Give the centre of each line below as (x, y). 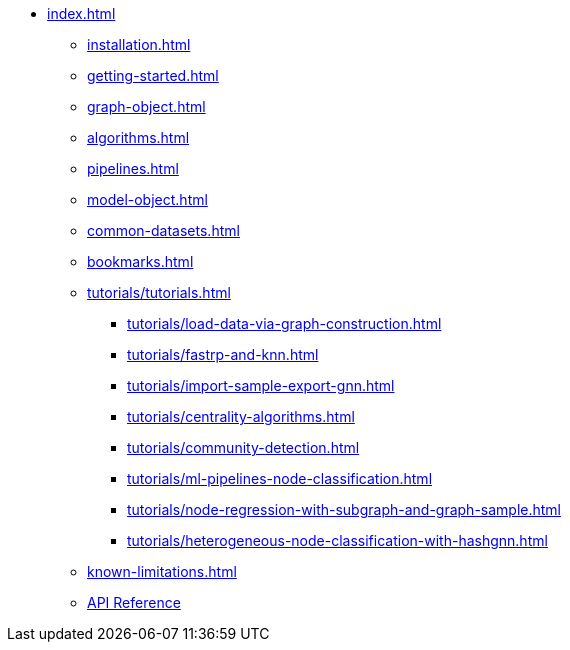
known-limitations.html (162, 571)
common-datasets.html (163, 230)
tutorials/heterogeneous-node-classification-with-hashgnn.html (337, 540)
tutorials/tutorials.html (159, 292)
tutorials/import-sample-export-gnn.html (261, 385)
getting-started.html (153, 75)
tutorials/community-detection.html (243, 447)
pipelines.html (133, 168)
